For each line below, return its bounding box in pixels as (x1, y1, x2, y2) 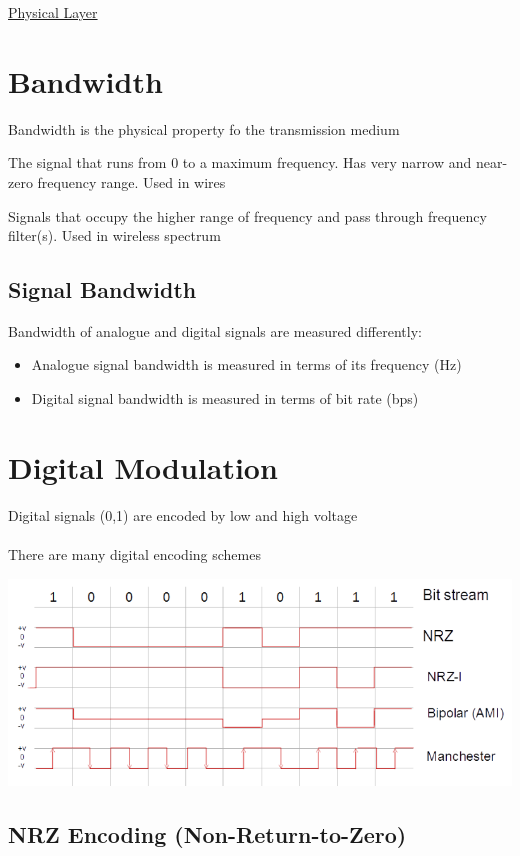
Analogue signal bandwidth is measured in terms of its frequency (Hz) (31, 354, 462, 375)
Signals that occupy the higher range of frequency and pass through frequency (8, 205, 487, 226)
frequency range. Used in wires (37, 171, 226, 192)
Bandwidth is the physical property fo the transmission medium (8, 118, 400, 139)
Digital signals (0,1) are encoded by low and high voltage (8, 504, 358, 525)
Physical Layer (8, 2, 98, 22)
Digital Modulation (8, 446, 278, 487)
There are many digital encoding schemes (8, 543, 261, 564)
